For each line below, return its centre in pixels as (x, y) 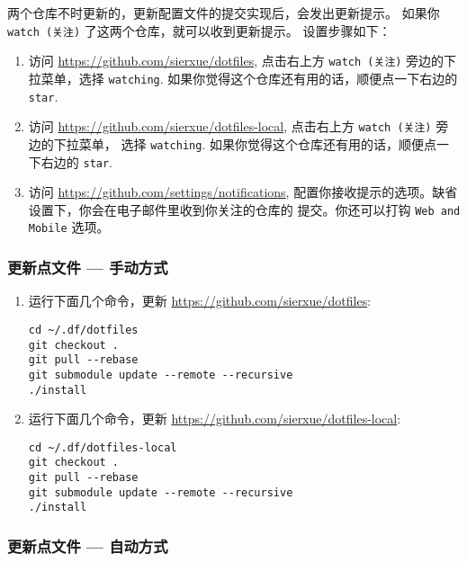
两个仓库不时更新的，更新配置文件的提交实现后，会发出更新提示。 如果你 (224, 13)
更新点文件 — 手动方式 (88, 268)
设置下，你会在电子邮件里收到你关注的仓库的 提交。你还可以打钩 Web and (244, 209)
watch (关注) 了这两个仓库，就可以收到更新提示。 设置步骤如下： (199, 30)
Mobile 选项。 (69, 227)
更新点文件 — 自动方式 (88, 545)
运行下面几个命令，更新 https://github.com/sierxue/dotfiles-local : (215, 419)
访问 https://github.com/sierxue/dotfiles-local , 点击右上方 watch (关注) (230, 126)
